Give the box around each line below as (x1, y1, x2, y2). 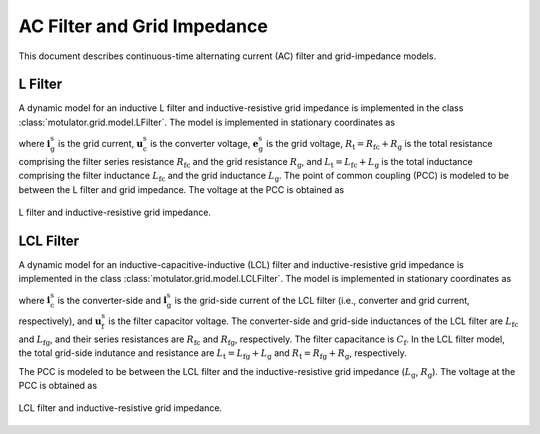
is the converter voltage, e (150, 138, 259, 150)
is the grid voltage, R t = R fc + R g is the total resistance (266, 138, 493, 152)
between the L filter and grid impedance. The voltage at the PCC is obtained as (18, 183, 345, 195)
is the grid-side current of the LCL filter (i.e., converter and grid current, (174, 294, 470, 306)
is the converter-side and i (57, 294, 167, 306)
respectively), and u (18, 315, 102, 327)
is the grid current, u (58, 138, 144, 150)
